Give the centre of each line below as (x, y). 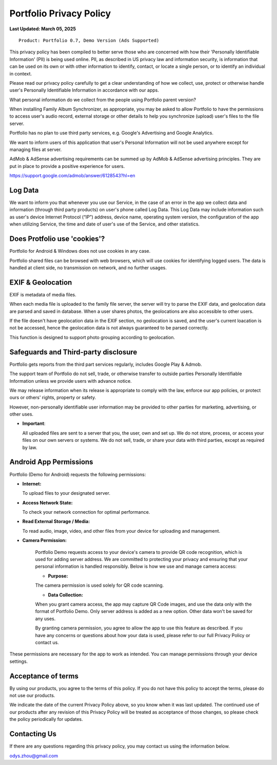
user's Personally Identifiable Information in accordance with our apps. (84, 90)
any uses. (45, 619)
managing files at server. (36, 150)
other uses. (21, 414)
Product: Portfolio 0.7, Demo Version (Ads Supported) (89, 40)
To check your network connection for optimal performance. (86, 512)
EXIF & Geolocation (41, 282)
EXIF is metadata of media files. (43, 294)
